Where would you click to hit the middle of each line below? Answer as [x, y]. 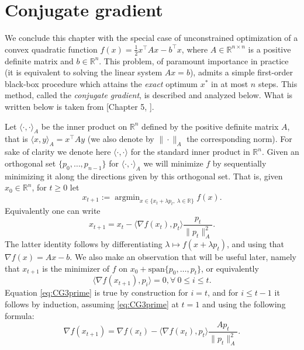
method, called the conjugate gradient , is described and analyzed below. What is [149, 95]
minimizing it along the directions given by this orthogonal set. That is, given [144, 176]
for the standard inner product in [190, 152]
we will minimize [173, 163]
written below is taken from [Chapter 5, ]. [80, 106]
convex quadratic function [51, 49]
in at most [230, 83]
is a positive [270, 49]
